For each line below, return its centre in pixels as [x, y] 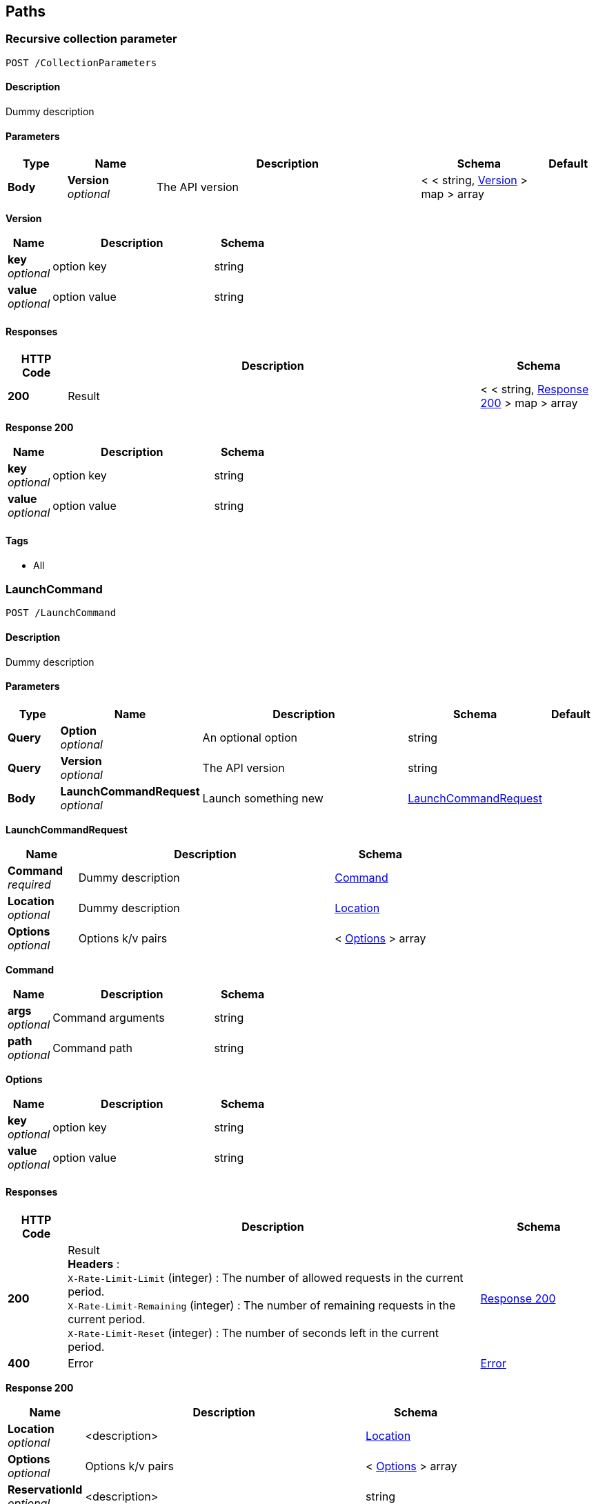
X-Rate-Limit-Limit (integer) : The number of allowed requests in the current [266, 1278]
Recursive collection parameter [91, 39]
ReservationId [45, 1490]
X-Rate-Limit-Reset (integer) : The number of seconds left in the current [253, 1333]
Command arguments [109, 1017]
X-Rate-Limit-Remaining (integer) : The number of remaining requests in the [262, 1306]
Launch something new [263, 798]
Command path [92, 1048]
